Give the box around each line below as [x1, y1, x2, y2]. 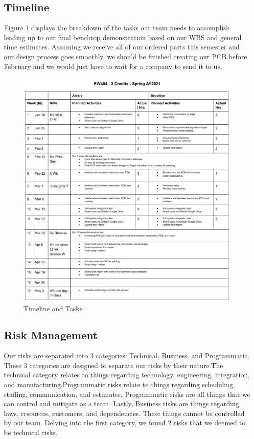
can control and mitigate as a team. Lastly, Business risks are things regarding [4, 398, 239, 409]
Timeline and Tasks [23, 303, 82, 314]
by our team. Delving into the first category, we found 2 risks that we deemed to [4, 417, 246, 428]
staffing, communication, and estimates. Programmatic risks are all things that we [4, 389, 250, 399]
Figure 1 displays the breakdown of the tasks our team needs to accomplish [4, 23, 230, 33]
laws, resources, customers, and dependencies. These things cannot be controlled [4, 408, 245, 418]
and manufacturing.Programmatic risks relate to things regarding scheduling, [4, 379, 235, 389]
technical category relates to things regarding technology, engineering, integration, [4, 370, 250, 380]
